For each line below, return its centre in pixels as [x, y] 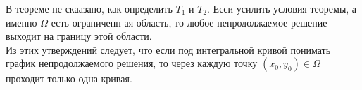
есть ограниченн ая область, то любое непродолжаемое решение [189, 22]
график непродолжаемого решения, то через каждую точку [132, 63]
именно [21, 22]
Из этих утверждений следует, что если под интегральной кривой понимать [168, 49]
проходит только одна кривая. [69, 78]
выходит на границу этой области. [79, 36]
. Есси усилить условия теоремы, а [282, 8]
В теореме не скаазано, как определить [89, 8]
